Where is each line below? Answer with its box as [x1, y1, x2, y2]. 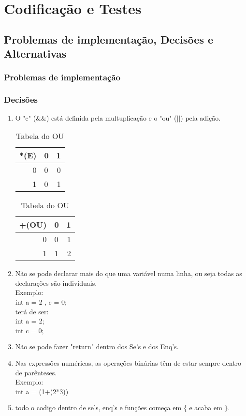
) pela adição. [180, 112, 221, 123]
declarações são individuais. [15, 277, 97, 288]
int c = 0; [15, 325, 44, 335]
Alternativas [4, 46, 67, 61]
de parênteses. [15, 367, 57, 377]
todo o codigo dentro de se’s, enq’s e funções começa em [15, 402, 182, 413]
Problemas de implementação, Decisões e [4, 31, 214, 46]
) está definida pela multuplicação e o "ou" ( [46, 112, 177, 123]
